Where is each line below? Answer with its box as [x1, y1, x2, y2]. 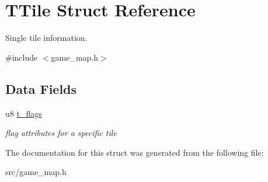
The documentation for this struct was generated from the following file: [5, 146, 264, 158]
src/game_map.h [5, 166, 67, 178]
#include [5, 51, 38, 63]
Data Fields [5, 79, 77, 97]
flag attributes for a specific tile [5, 127, 117, 139]
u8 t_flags [5, 107, 42, 119]
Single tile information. [5, 32, 88, 44]
